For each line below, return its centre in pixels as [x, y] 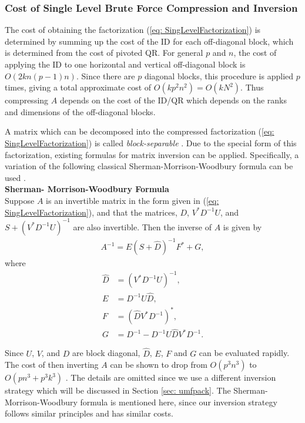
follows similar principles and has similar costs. [89, 413]
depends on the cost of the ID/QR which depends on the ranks [173, 100]
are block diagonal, [106, 353]
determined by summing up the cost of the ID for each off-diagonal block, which [149, 41]
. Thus [252, 87]
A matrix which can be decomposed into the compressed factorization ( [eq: [140, 131]
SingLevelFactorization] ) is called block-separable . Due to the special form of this [151, 142]
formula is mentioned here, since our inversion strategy [179, 402]
